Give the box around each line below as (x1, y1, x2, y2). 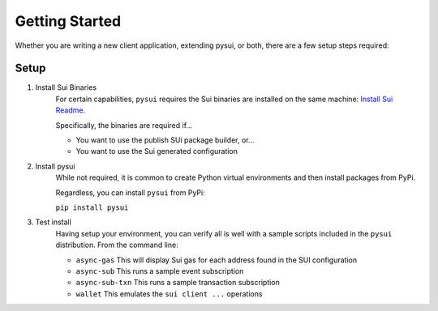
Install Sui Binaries (35, 83, 97, 92)
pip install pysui (55, 202, 129, 212)
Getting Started (15, 12, 122, 30)
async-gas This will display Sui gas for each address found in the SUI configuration (75, 255, 357, 265)
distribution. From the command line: (55, 240, 178, 250)
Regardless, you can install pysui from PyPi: (55, 187, 206, 198)
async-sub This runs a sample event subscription (75, 266, 244, 275)
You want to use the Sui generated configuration (75, 147, 238, 156)
